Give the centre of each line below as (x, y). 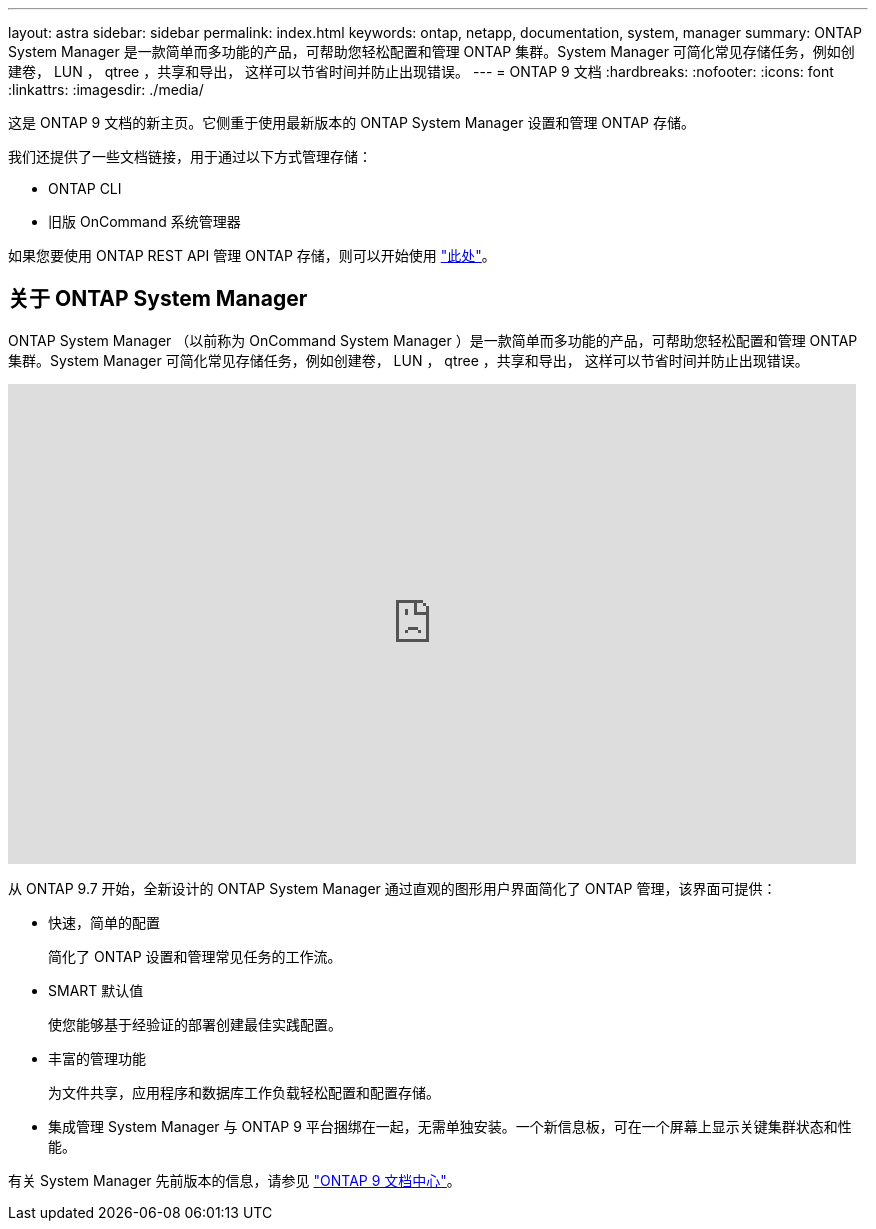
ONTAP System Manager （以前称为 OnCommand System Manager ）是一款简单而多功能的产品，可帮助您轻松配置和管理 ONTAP (433, 340)
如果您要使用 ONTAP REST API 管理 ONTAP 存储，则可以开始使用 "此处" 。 (252, 255)
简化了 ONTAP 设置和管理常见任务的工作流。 (195, 956)
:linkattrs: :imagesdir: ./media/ (106, 89)
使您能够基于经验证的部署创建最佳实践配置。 (195, 1024)
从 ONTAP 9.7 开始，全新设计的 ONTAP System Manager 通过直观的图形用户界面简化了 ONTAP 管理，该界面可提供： (392, 888)
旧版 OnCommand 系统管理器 (144, 221)
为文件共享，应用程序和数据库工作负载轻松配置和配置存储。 (244, 1092)
